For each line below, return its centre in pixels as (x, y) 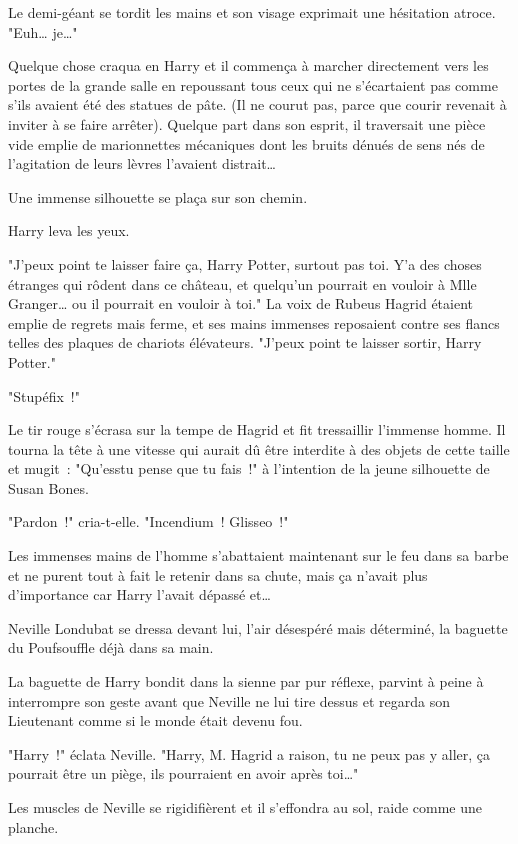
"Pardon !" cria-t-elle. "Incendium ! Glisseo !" (148, 521)
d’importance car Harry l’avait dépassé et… (139, 594)
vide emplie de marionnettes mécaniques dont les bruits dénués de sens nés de (246, 143)
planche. (33, 826)
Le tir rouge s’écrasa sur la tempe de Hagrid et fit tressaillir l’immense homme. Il (257, 429)
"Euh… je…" (43, 31)
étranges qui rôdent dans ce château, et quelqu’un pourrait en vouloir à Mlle (242, 283)
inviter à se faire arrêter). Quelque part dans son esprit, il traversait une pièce (247, 123)
